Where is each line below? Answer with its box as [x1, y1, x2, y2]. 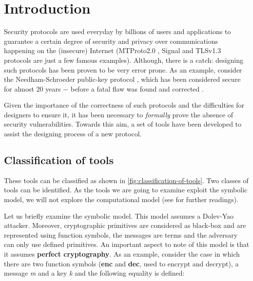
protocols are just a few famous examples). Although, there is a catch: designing [4, 55, 243, 65]
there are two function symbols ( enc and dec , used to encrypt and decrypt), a [4, 258, 239, 268]
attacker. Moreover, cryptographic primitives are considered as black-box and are [4, 220, 246, 230]
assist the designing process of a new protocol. [4, 129, 142, 139]
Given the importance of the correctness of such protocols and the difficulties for [4, 100, 244, 110]
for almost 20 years [4, 83, 61, 94]
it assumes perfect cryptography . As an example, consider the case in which [4, 249, 240, 259]
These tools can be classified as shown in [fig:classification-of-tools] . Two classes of [4, 175, 249, 185]
